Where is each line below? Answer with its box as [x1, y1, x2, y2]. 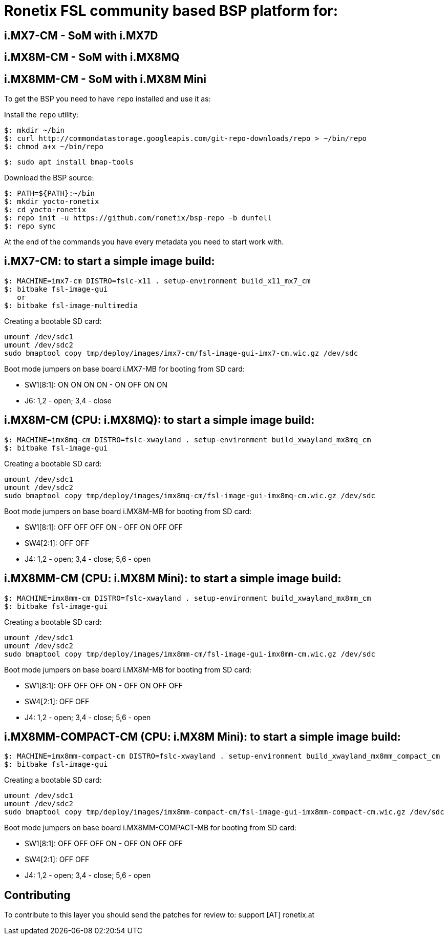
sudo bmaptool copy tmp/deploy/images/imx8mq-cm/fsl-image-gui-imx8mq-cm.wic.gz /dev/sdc [4, 491, 375, 500]
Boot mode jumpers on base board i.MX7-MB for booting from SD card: [4, 364, 245, 373]
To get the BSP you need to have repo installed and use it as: [4, 94, 211, 104]
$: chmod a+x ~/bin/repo [4, 142, 103, 151]
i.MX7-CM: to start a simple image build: [4, 255, 215, 268]
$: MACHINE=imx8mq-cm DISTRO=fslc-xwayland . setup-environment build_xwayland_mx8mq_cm [4, 435, 371, 444]
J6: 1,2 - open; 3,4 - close [25, 396, 112, 405]
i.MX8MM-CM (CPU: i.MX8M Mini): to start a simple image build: [4, 572, 342, 585]
